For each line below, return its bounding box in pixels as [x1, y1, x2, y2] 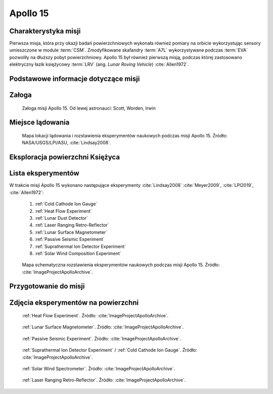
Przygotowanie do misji [9, 282, 85, 290]
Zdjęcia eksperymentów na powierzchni [9, 298, 139, 307]
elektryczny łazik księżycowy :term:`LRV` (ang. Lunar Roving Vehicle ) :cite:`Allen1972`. [9, 61, 189, 68]
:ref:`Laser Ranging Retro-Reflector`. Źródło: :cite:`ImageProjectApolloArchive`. [22, 377, 186, 383]
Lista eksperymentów [9, 169, 79, 178]
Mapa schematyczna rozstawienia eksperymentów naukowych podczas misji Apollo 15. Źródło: [22, 262, 220, 268]
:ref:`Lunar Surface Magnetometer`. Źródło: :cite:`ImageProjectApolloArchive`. [22, 324, 184, 330]
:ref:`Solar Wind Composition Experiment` [34, 250, 121, 256]
